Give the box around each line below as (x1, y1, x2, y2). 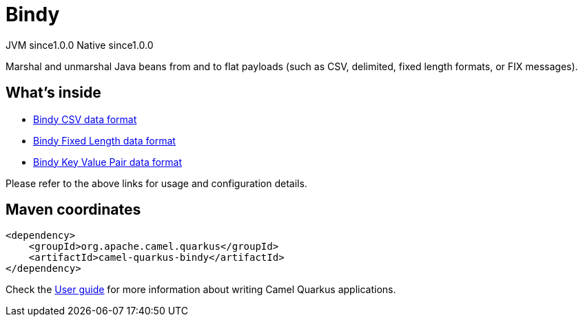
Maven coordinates (6, 201, 141, 219)
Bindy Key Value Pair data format (33, 155, 183, 168)
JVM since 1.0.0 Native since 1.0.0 (6, 39, 154, 51)
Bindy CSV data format (33, 113, 137, 125)
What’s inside (6, 84, 101, 102)
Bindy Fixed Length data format (33, 134, 176, 147)
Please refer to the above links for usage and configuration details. (6, 177, 307, 189)
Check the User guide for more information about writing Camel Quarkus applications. (6, 283, 396, 296)
